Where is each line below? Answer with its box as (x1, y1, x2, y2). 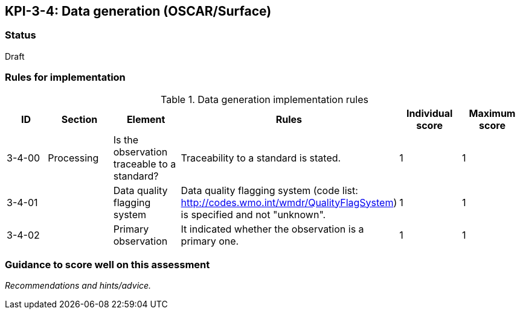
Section (61, 113, 98, 125)
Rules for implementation (5, 71, 126, 84)
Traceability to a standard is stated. (181, 151, 341, 164)
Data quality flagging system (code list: (181, 184, 358, 196)
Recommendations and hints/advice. (5, 280, 152, 291)
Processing (48, 151, 99, 164)
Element (126, 113, 165, 125)
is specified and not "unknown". (181, 208, 326, 221)
